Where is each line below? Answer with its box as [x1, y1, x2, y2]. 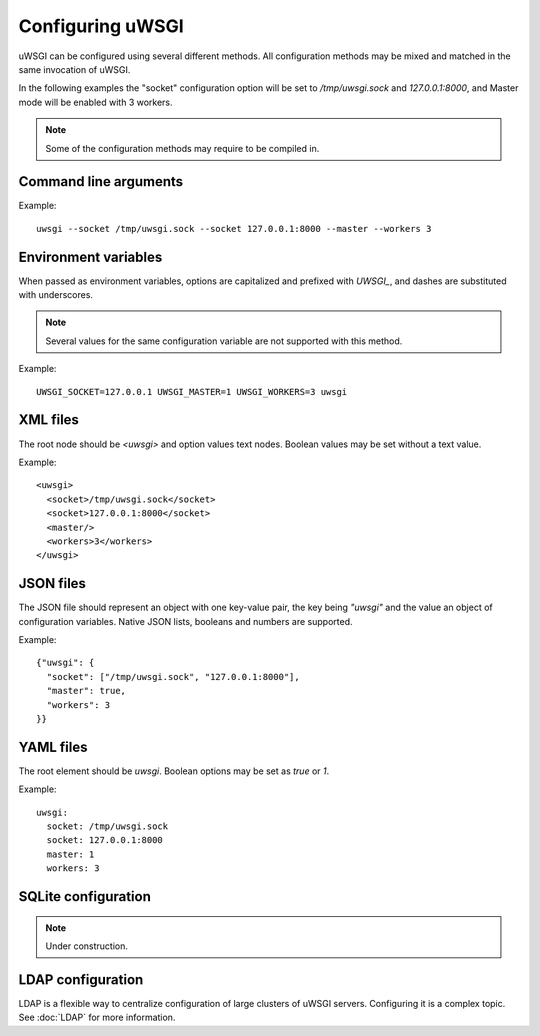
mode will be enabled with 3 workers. [18, 96, 174, 108]
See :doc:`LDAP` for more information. [18, 1011, 176, 1024]
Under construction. [45, 940, 129, 952]
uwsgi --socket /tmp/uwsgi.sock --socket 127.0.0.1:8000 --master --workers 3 [36, 223, 432, 234]
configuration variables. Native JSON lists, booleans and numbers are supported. [18, 615, 354, 627]
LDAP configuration [18, 971, 144, 988]
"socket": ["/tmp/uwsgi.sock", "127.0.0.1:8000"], [46, 671, 300, 682]
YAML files [18, 738, 88, 755]
